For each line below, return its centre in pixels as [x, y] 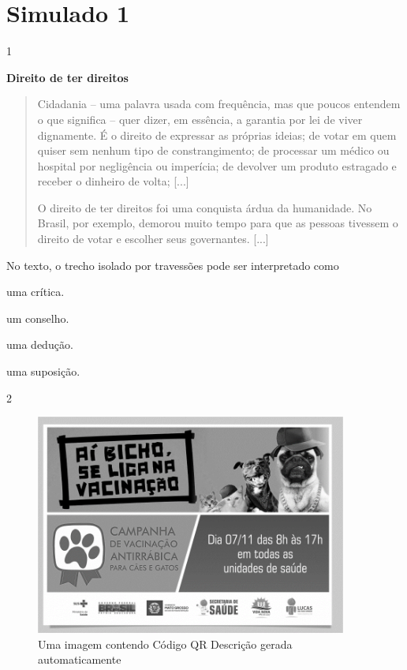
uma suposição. [43, 371]
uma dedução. [40, 344]
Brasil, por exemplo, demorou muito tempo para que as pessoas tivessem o [218, 223]
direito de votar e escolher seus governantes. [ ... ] [153, 239]
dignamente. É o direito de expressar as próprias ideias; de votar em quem [217, 135]
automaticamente [80, 659]
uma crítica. [35, 292]
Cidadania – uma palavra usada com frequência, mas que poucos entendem [219, 104]
